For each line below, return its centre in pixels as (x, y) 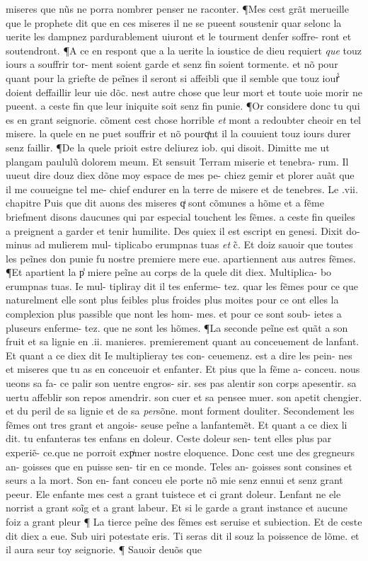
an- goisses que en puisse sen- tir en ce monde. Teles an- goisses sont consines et (179, 466)
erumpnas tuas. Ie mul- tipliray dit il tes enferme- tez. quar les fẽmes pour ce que (182, 285)
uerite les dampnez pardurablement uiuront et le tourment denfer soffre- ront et (179, 36)
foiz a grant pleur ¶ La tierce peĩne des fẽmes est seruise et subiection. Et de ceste (184, 521)
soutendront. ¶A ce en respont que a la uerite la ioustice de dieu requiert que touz (184, 50)
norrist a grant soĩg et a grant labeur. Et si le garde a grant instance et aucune (177, 508)
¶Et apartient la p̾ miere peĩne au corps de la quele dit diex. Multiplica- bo (169, 272)
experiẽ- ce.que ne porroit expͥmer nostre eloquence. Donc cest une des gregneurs (180, 452)
